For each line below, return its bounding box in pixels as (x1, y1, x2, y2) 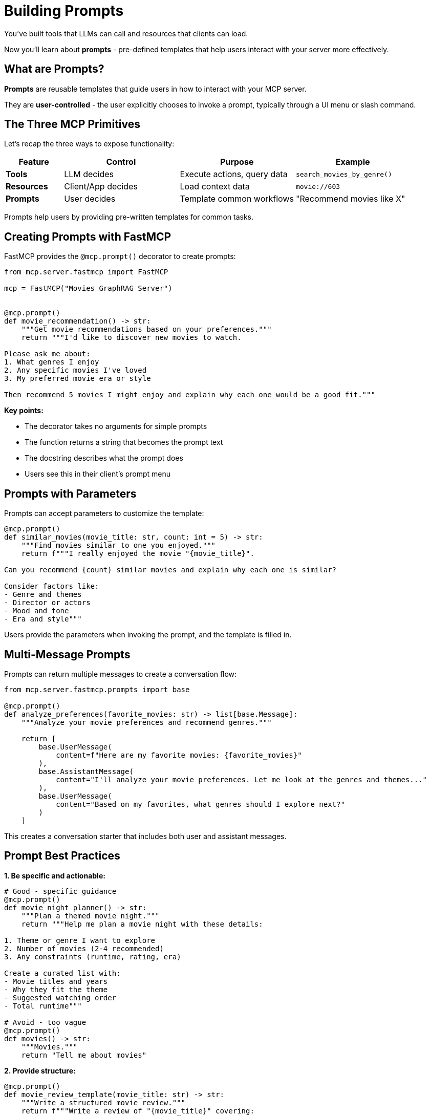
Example (335, 157, 370, 167)
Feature (18, 157, 49, 167)
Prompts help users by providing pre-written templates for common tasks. (4, 212, 253, 222)
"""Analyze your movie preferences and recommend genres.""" (21, 718, 272, 726)
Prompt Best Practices (4, 849, 120, 863)
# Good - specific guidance (4, 887, 117, 895)
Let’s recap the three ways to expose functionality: (4, 139, 175, 148)
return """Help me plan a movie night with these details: (21, 919, 263, 928)
